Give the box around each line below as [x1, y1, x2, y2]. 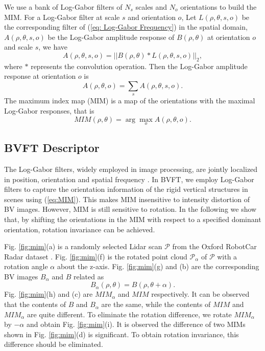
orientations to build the [180, 2, 257, 12]
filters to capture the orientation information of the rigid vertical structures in [4, 184, 248, 194]
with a [217, 251, 237, 261]
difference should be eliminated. [4, 339, 103, 349]
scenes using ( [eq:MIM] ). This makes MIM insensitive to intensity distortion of [4, 193, 250, 204]
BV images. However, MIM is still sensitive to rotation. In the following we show [4, 204, 257, 214]
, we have [38, 41, 68, 52]
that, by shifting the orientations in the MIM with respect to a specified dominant [4, 213, 261, 224]
